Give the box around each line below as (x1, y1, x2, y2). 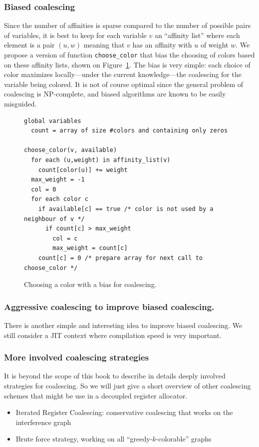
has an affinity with (132, 39, 192, 50)
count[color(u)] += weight (38, 166, 128, 173)
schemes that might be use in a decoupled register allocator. (4, 390, 188, 400)
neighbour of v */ (24, 215, 85, 222)
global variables (24, 117, 81, 124)
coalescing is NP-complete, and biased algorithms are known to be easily (4, 88, 226, 99)
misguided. (4, 98, 37, 109)
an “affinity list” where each (154, 29, 240, 40)
